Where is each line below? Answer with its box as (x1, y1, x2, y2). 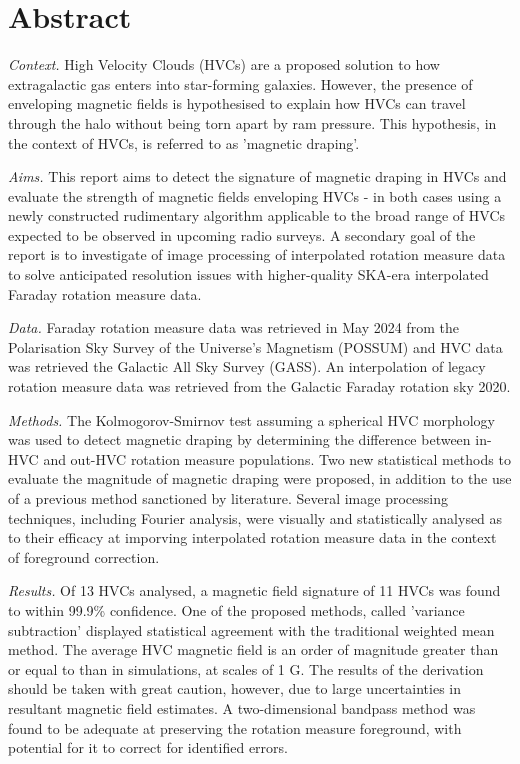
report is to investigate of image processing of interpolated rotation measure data (8, 244, 506, 265)
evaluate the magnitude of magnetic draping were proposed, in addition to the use (8, 468, 512, 489)
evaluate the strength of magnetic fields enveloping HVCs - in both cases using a (8, 185, 502, 206)
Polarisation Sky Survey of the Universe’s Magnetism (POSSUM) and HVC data (8, 336, 503, 357)
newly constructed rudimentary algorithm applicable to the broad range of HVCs (8, 205, 506, 226)
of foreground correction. (8, 546, 160, 567)
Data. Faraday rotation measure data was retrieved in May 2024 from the (8, 317, 459, 338)
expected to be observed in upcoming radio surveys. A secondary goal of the (8, 224, 476, 245)
